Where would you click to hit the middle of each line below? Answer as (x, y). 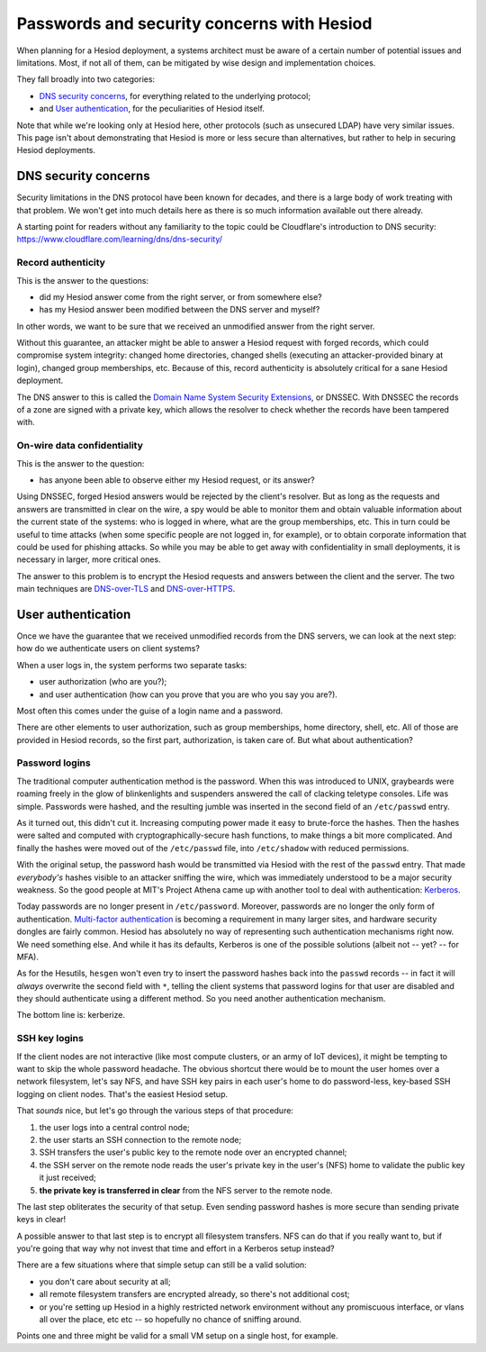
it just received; (67, 1178)
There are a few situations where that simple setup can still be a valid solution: (162, 1265)
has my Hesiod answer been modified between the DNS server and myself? (180, 310)
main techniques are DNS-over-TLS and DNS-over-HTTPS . (126, 589)
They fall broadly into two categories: (86, 79)
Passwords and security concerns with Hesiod (194, 23)
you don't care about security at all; (105, 1281)
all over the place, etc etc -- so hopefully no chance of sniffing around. (170, 1320)
